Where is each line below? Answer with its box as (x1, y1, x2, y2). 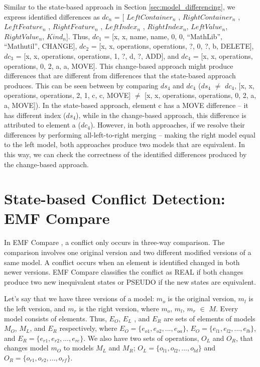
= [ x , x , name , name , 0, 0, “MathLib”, (104, 31, 223, 41)
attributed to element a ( (4, 119, 81, 130)
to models (63, 342, 94, 353)
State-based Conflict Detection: (4, 188, 225, 209)
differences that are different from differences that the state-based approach (4, 70, 236, 81)
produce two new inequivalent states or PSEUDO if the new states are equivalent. (4, 276, 256, 287)
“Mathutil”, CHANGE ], (4, 41, 77, 51)
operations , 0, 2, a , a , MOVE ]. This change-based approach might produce (4, 60, 233, 71)
